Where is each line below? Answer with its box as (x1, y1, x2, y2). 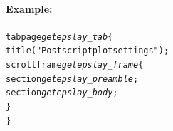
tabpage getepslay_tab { (6, 31, 113, 42)
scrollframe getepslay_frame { (6, 60, 144, 70)
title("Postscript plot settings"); (6, 46, 169, 56)
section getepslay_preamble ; (6, 73, 139, 84)
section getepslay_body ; (6, 88, 118, 98)
